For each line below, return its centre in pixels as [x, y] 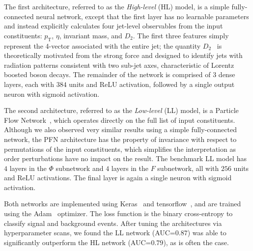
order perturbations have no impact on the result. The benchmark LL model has [125, 158]
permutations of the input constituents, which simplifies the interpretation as [120, 149]
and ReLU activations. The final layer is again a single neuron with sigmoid [118, 178]
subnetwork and [80, 168]
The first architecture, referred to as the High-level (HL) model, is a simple [117, 6]
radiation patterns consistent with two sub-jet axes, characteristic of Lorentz [119, 65]
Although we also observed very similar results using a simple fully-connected [120, 129]
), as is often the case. [196, 242]
